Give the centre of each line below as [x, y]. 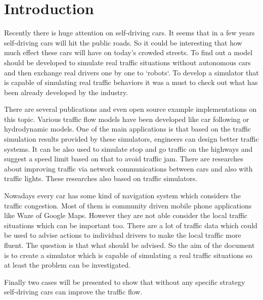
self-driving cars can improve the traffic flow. [73, 292]
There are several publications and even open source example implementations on [130, 109]
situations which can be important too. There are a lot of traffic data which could [131, 225]
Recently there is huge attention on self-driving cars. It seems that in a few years [129, 33]
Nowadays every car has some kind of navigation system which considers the [123, 196]
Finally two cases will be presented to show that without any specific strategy [125, 282]
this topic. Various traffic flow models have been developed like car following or [127, 119]
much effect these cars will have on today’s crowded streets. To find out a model [128, 52]
